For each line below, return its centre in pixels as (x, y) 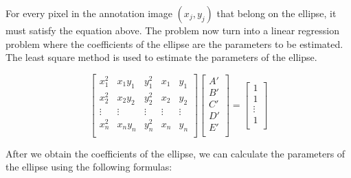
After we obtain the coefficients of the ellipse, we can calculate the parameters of (175, 153)
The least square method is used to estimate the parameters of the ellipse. (161, 57)
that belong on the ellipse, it (276, 13)
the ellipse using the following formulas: (89, 167)
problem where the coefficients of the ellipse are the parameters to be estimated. (174, 43)
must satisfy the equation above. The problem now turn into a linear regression (172, 30)
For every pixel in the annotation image (89, 13)
